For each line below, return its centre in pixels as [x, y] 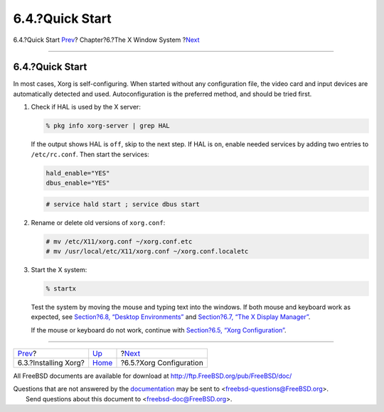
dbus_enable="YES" [78, 183]
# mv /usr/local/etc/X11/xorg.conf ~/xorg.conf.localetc [147, 251]
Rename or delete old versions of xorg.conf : [98, 222]
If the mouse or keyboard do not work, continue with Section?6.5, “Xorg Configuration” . [159, 330]
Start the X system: [59, 269]
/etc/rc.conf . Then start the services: [90, 154]
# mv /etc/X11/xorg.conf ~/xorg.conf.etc [119, 241]
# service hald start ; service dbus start [123, 204]
